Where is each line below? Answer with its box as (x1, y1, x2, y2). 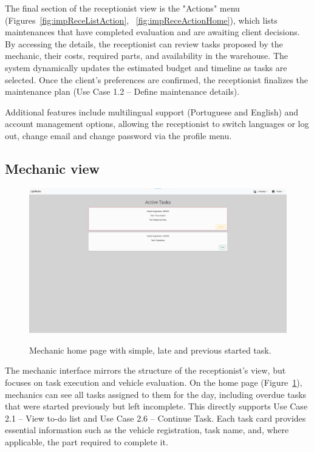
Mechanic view (5, 159, 100, 177)
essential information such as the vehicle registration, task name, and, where (5, 423, 289, 436)
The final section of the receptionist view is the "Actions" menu (5, 2, 240, 14)
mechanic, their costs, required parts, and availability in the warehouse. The (5, 49, 288, 62)
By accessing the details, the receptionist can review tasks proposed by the (5, 37, 283, 50)
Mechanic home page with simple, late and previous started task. (29, 343, 271, 356)
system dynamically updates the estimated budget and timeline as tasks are (5, 61, 287, 74)
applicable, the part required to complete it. (5, 435, 168, 448)
